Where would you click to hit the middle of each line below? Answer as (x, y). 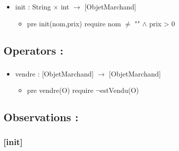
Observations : (41, 117)
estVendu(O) (120, 90)
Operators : (33, 50)
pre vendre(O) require (60, 90)
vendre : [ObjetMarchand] (54, 73)
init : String (33, 6)
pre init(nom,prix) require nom (74, 23)
